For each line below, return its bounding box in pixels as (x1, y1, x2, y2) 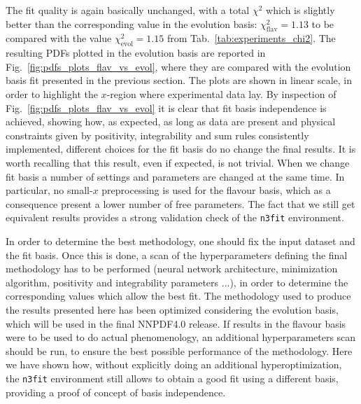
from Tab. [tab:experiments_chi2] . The (167, 31, 336, 46)
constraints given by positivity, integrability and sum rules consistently (6, 127, 309, 142)
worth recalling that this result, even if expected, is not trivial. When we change (6, 155, 350, 169)
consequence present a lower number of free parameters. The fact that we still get (6, 196, 355, 211)
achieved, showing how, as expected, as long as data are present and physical (6, 114, 336, 129)
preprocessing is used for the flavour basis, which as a (101, 183, 331, 197)
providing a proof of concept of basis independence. (6, 384, 226, 399)
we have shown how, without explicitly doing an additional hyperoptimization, (6, 357, 342, 372)
